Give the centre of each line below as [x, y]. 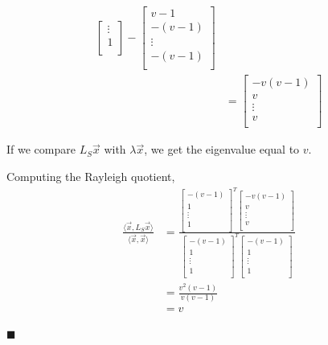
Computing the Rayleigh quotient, [91, 176]
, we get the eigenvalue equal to [222, 149]
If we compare [41, 149]
